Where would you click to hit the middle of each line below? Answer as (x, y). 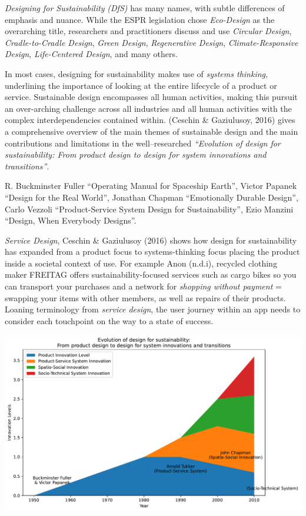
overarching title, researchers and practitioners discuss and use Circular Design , (148, 31)
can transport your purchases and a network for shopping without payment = (143, 286)
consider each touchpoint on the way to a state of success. (109, 320)
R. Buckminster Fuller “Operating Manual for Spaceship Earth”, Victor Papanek (151, 186)
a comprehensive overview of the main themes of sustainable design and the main (152, 131)
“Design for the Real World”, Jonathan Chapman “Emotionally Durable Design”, (152, 197)
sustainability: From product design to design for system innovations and (136, 154)
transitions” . (27, 166)
